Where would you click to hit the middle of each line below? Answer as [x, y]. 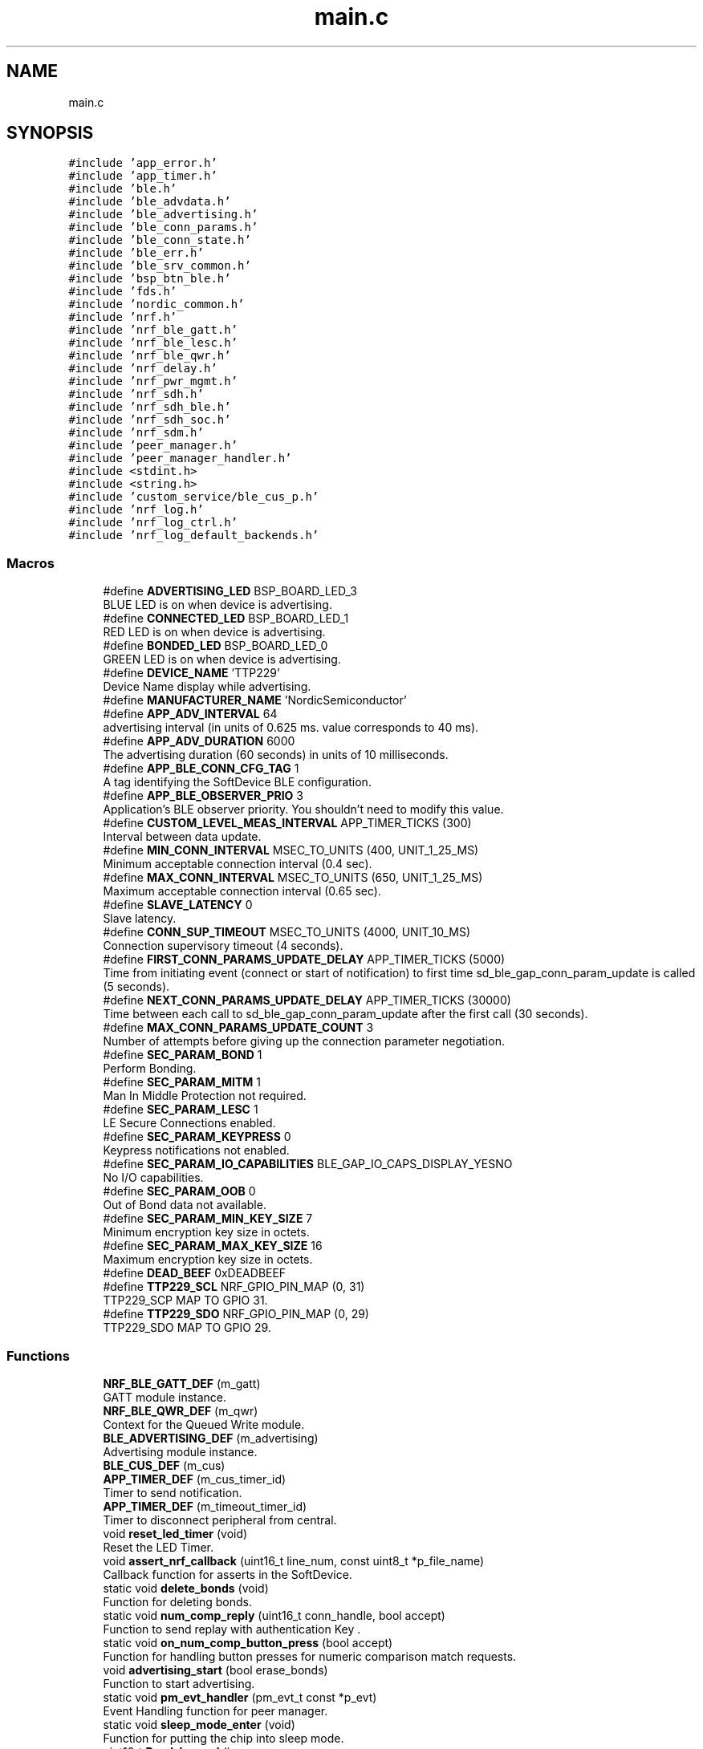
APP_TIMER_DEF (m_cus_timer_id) [195, 1479]
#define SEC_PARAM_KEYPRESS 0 [197, 1137]
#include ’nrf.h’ [123, 317]
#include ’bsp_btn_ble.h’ [150, 279]
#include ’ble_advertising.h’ [163, 215]
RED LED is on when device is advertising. [214, 632]
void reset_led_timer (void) [175, 1533]
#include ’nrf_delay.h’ [143, 369]
